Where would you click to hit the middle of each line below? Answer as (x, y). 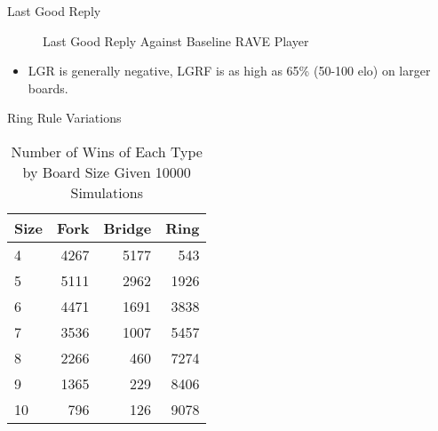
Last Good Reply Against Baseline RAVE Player (176, 40)
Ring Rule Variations (64, 118)
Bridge (127, 227)
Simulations (107, 192)
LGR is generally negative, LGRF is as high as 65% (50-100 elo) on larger (229, 71)
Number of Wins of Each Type (107, 151)
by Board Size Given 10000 (107, 172)
